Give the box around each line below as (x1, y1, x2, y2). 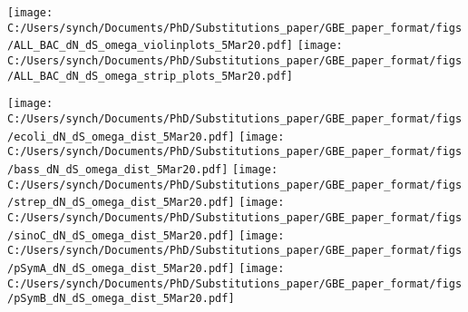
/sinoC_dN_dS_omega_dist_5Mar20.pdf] (7, 229, 235, 242)
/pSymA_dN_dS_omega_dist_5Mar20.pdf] (7, 261, 235, 275)
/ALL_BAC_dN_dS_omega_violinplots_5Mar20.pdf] (7, 39, 293, 53)
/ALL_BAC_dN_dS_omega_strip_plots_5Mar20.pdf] (7, 69, 293, 83)
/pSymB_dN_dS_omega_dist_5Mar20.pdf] (7, 292, 235, 306)
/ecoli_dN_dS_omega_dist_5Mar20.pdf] (7, 130, 235, 143)
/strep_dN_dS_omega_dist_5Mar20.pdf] (7, 196, 235, 210)
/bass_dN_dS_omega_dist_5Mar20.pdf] (7, 162, 229, 176)
